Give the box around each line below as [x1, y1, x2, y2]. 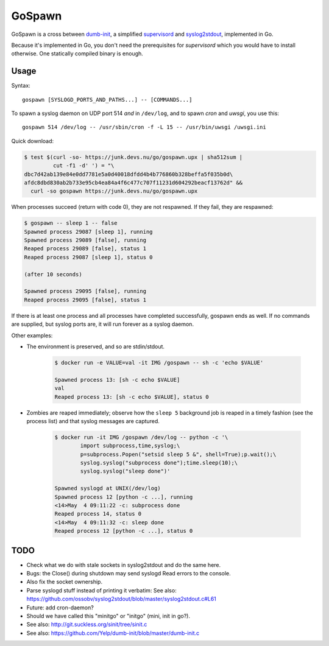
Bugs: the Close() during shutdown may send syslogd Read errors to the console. [26, 570, 231, 577]
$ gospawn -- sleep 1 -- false [24, 220, 118, 226]
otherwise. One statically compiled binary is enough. [11, 50, 143, 57]
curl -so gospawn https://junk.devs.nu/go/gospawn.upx [30, 188, 198, 195]
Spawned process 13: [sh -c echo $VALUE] [54, 376, 180, 383]
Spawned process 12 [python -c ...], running [54, 493, 193, 500]
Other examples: [11, 332, 53, 339]
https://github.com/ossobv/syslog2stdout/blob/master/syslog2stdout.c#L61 [26, 595, 216, 603]
